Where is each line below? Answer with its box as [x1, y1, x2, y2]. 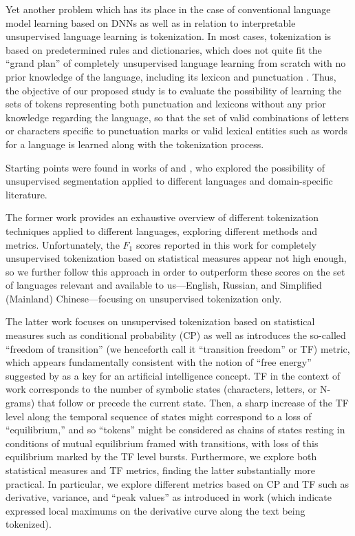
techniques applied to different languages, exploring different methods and [6, 223, 318, 238]
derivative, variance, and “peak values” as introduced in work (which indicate [6, 490, 332, 504]
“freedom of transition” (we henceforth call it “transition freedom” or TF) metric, [6, 341, 350, 355]
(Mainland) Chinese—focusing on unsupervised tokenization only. [6, 291, 282, 305]
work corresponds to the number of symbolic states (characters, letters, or [6, 382, 317, 396]
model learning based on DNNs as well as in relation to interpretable [6, 15, 296, 30]
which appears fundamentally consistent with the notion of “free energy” [6, 355, 312, 369]
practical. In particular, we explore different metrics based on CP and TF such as [6, 476, 349, 491]
